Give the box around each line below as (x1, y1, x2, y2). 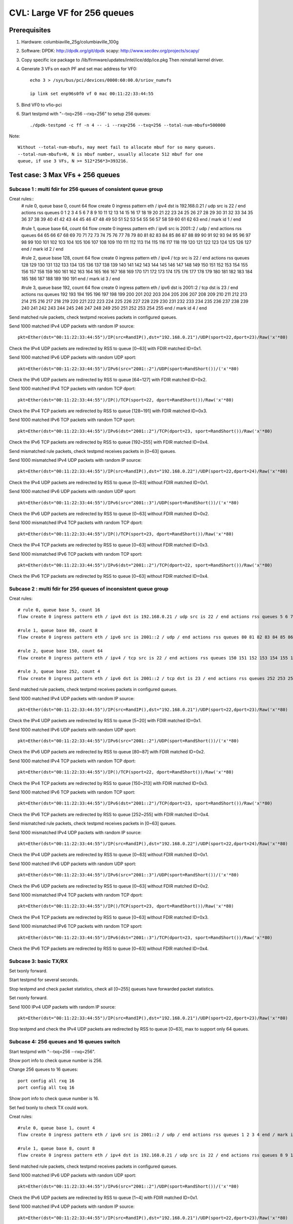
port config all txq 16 (18, 1085, 75, 1090)
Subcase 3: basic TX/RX (9, 958, 68, 965)
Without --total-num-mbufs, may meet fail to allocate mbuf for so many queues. (18, 144, 216, 150)
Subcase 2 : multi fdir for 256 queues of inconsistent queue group (9, 586, 168, 592)
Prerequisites (9, 26, 51, 34)
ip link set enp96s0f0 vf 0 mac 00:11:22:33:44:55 (30, 91, 154, 96)
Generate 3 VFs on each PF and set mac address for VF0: (21, 66, 138, 72)
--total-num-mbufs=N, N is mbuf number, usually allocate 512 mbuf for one (18, 151, 203, 157)
